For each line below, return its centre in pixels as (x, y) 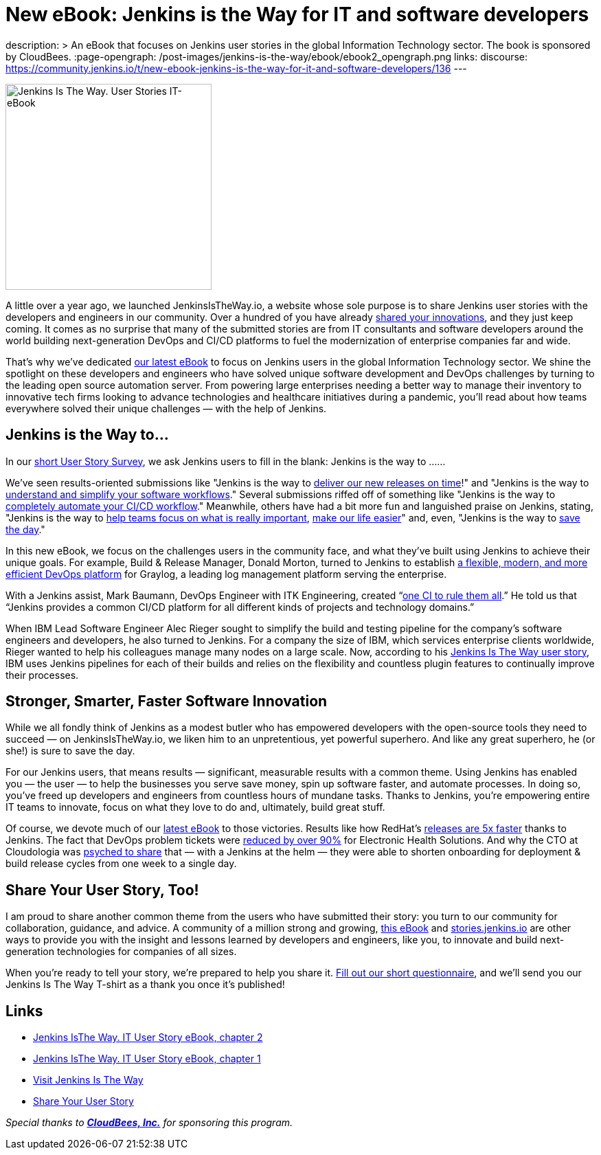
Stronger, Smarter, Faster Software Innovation (167, 702)
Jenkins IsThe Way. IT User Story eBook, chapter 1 (147, 1059)
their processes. (42, 675)
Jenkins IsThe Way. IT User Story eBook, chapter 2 (148, 1038)
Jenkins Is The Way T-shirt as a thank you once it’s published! (145, 985)
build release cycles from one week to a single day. (121, 864)
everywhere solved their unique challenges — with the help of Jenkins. (166, 408)
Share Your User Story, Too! (102, 890)
